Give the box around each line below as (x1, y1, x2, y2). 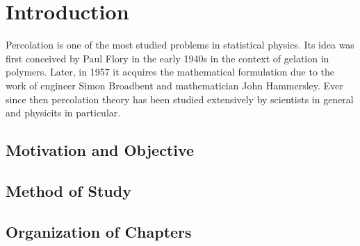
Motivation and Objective (6, 139, 195, 161)
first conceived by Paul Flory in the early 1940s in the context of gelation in (6, 51, 329, 65)
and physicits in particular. (6, 105, 121, 120)
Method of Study (6, 179, 131, 201)
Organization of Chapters (6, 220, 192, 242)
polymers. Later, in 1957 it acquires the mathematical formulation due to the (6, 64, 335, 79)
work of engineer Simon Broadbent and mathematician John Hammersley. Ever (6, 78, 343, 92)
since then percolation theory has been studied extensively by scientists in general (6, 91, 354, 106)
